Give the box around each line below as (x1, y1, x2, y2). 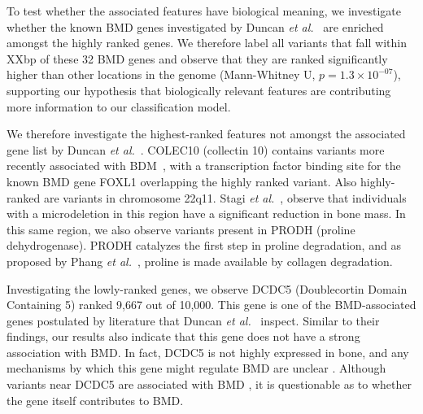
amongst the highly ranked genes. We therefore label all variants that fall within (7, 34, 407, 51)
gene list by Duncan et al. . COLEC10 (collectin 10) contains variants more (7, 141, 385, 158)
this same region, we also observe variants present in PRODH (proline (7, 220, 355, 238)
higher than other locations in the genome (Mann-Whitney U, (7, 66, 316, 83)
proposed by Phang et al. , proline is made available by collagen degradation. (7, 252, 393, 269)
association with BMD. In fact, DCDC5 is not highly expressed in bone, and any (7, 343, 409, 360)
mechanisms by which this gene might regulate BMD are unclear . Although (7, 360, 386, 377)
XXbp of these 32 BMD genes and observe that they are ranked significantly (7, 50, 388, 67)
